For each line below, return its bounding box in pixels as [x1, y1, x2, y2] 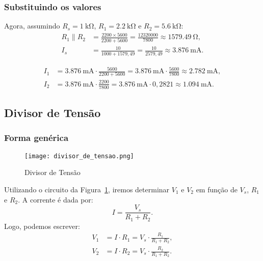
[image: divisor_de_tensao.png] [24, 152, 134, 160]
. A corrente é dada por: [18, 194, 93, 205]
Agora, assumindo [4, 20, 60, 31]
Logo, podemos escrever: [4, 220, 80, 231]
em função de [196, 184, 238, 195]
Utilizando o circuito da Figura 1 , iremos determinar [4, 184, 170, 195]
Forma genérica [4, 131, 69, 144]
